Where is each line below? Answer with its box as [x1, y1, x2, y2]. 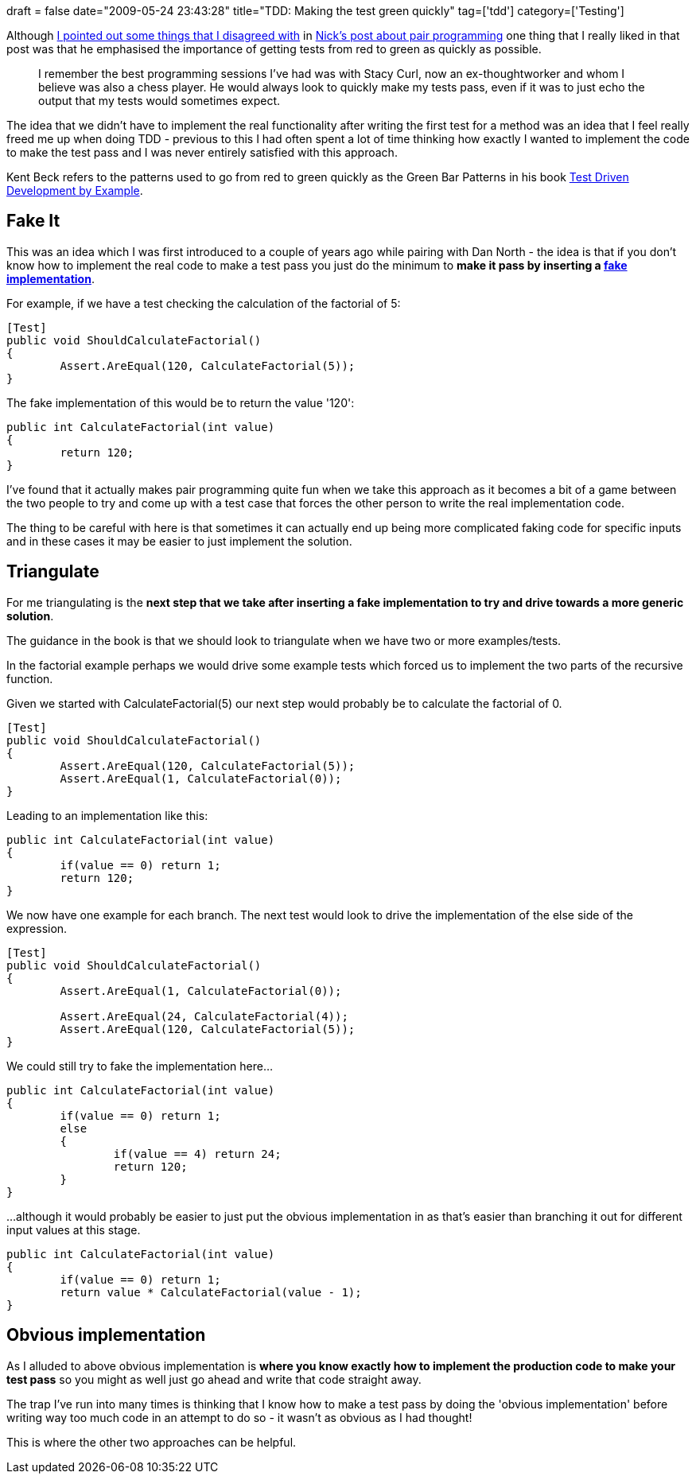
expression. [6, 921, 68, 935]
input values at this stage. [6, 1222, 141, 1237]
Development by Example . [6, 184, 143, 197]
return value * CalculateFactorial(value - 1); [60, 1285, 362, 1299]
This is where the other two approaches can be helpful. [6, 1435, 297, 1449]
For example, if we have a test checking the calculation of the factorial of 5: [6, 296, 401, 310]
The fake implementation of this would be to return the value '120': [6, 395, 355, 410]
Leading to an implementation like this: [6, 808, 208, 822]
